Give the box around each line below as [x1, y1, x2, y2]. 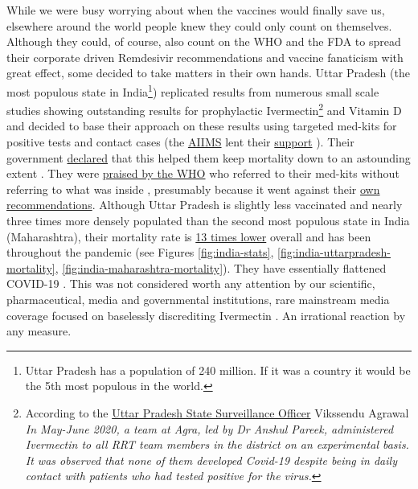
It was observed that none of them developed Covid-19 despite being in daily [25, 451, 397, 468]
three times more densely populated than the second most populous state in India [6, 212, 410, 229]
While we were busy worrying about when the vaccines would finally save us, [6, 2, 385, 18]
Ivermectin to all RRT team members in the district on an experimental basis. [25, 436, 409, 453]
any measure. [6, 323, 72, 339]
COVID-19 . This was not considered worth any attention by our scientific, [6, 275, 375, 292]
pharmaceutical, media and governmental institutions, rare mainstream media [6, 291, 390, 307]
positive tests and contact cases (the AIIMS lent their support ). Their [6, 134, 354, 150]
